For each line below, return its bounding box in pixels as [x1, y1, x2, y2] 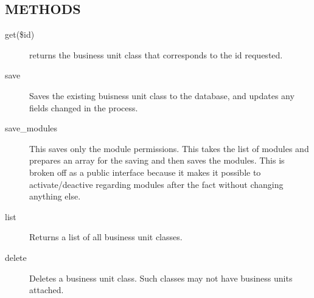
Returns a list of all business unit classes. [29, 230, 183, 243]
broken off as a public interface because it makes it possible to [29, 165, 261, 178]
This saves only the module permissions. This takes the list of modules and [29, 142, 309, 154]
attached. [29, 283, 64, 296]
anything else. [29, 190, 81, 203]
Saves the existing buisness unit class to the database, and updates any [29, 89, 295, 102]
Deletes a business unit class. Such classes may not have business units [29, 271, 293, 284]
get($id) [5, 28, 35, 41]
